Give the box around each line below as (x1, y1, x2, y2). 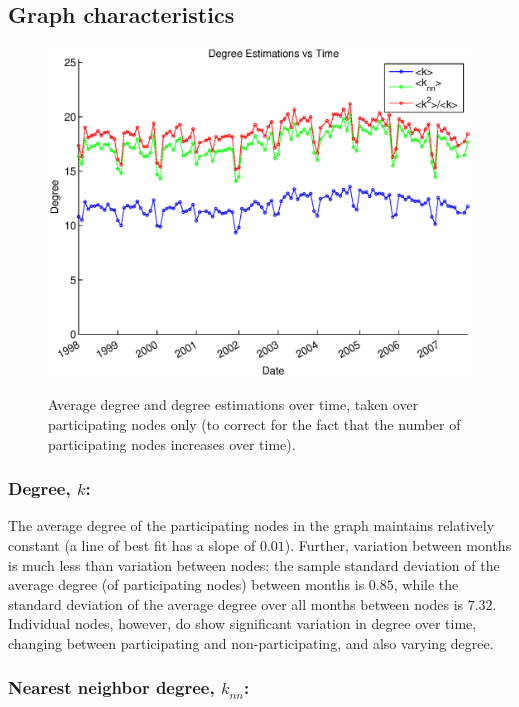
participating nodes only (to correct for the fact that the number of (48, 413, 461, 434)
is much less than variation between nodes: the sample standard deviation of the (8, 554, 500, 575)
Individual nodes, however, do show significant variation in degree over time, (8, 613, 477, 634)
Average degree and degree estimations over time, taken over (48, 394, 419, 415)
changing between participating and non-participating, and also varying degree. (8, 632, 494, 653)
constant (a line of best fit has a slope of (8, 534, 256, 555)
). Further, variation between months (284, 534, 512, 555)
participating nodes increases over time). (48, 433, 296, 454)
